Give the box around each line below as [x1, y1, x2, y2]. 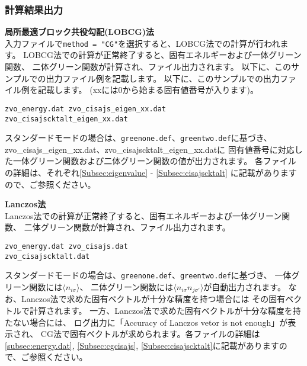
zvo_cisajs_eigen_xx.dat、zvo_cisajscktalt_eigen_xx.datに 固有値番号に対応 [5, 143, 295, 155]
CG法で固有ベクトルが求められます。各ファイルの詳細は [40, 328, 260, 340]
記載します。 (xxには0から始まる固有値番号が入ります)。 [37, 84, 258, 96]
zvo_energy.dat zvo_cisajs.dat [5, 242, 128, 251]
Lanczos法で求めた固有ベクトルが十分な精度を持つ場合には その [21, 293, 269, 305]
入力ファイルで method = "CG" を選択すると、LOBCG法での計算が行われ [5, 37, 280, 49]
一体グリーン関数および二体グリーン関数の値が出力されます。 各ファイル [12, 155, 296, 167]
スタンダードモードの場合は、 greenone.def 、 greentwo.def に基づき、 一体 [5, 269, 292, 281]
